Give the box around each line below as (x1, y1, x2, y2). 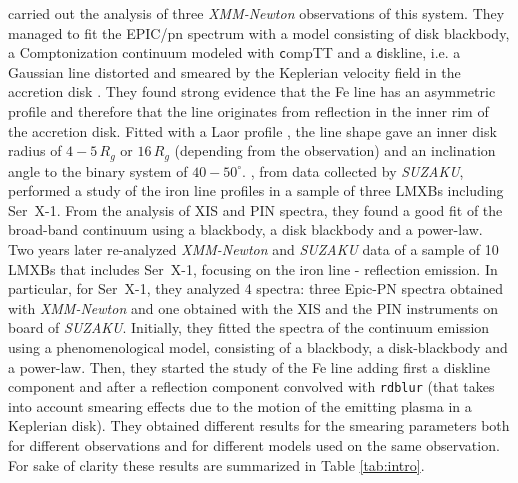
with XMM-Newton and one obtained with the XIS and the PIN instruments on (8, 297, 499, 318)
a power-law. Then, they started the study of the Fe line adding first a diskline (8, 356, 491, 377)
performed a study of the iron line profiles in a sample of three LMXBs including (8, 180, 504, 201)
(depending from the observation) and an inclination (174, 140, 496, 161)
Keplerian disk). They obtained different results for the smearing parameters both (8, 415, 510, 436)
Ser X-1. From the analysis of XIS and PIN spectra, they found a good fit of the (8, 199, 503, 220)
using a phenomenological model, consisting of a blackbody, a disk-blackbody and (8, 337, 508, 358)
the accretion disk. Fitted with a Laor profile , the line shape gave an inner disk (8, 120, 497, 141)
